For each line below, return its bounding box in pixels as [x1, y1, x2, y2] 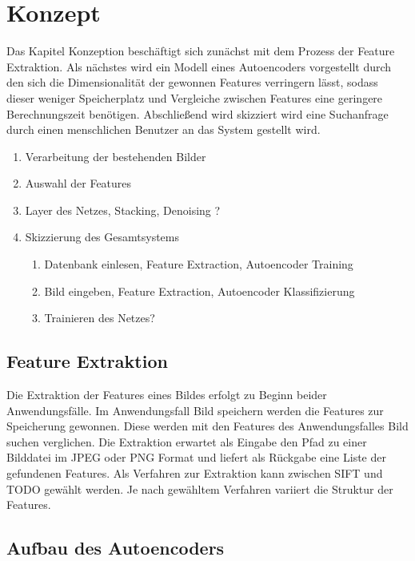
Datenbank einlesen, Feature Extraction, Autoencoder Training [44, 256, 353, 272]
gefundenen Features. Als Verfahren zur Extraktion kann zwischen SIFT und [6, 465, 383, 482]
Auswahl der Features [25, 175, 132, 192]
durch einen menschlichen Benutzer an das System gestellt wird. [6, 121, 321, 138]
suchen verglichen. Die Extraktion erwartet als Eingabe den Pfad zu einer [6, 433, 367, 450]
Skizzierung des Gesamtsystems [25, 228, 180, 245]
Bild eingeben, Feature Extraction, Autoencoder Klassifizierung [44, 282, 355, 299]
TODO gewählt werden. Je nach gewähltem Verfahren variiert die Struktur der [6, 480, 393, 497]
